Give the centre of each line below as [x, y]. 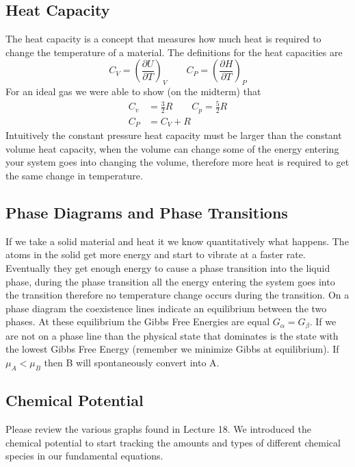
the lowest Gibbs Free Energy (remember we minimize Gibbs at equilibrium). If [172, 349]
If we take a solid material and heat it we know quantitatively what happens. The [177, 241]
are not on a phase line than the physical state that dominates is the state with [172, 335]
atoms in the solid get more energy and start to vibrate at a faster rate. [156, 254]
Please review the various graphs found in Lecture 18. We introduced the [158, 429]
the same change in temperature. [74, 176]
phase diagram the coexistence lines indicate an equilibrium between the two [166, 308]
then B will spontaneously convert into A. [132, 363]
